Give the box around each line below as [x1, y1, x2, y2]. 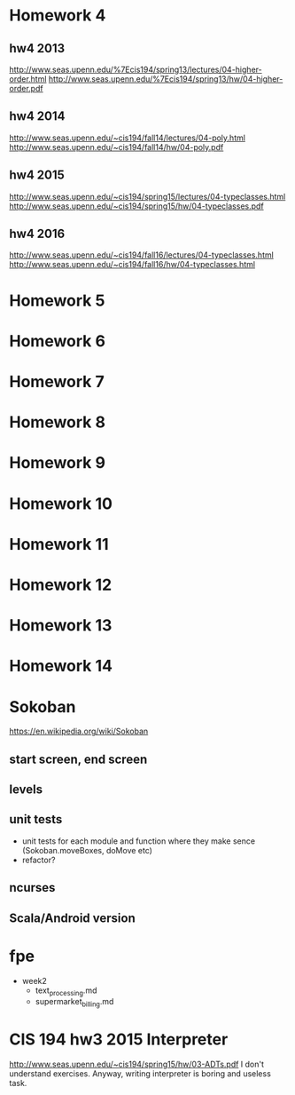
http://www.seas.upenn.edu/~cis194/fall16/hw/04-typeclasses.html [9, 259, 255, 270]
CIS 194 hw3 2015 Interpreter [9, 1029, 229, 1050]
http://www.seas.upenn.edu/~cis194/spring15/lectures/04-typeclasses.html [9, 191, 286, 202]
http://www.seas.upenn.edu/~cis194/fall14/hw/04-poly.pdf [9, 141, 224, 152]
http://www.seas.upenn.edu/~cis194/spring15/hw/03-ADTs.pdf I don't [9, 1059, 264, 1070]
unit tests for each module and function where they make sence [21, 836, 255, 846]
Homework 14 [9, 656, 113, 676]
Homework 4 [9, 5, 106, 26]
